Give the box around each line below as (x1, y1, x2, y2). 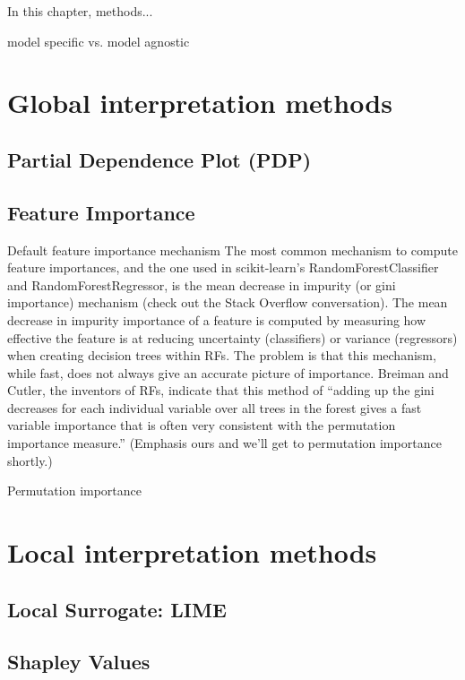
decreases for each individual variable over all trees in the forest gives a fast (7, 398, 422, 417)
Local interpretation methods (7, 534, 377, 571)
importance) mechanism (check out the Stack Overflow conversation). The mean (7, 293, 448, 312)
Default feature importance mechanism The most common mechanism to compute (7, 240, 458, 259)
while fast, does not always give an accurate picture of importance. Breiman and (7, 363, 449, 382)
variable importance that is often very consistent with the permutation (7, 416, 396, 435)
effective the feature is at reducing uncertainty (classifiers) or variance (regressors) (7, 328, 458, 347)
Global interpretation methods (7, 84, 392, 121)
